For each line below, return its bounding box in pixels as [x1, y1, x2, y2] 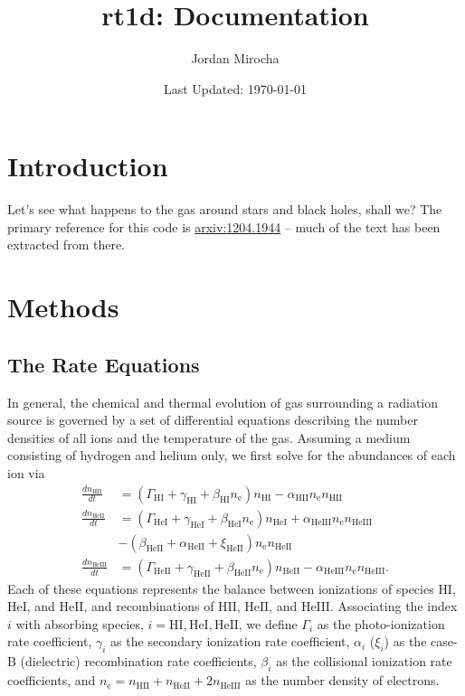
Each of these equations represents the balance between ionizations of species [7, 578, 434, 597]
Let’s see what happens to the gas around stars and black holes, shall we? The [7, 200, 442, 219]
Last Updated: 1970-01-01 [163, 79, 308, 98]
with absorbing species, [15, 614, 144, 633]
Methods [7, 288, 119, 325]
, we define [238, 614, 298, 633]
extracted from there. [7, 235, 126, 254]
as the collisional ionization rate [276, 652, 452, 671]
